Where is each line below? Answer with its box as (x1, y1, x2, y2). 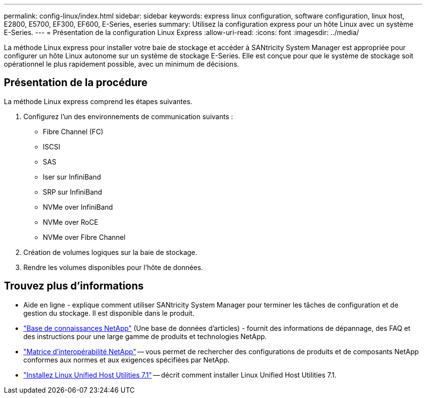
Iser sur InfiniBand (43, 172, 101, 181)
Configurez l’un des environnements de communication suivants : (23, 112, 233, 121)
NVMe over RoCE (43, 217, 98, 226)
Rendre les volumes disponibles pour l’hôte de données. (23, 263, 203, 271)
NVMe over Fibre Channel (43, 233, 125, 241)
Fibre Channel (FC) (43, 127, 104, 136)
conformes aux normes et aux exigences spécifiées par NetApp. (23, 355, 230, 364)
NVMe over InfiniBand (43, 202, 113, 211)
